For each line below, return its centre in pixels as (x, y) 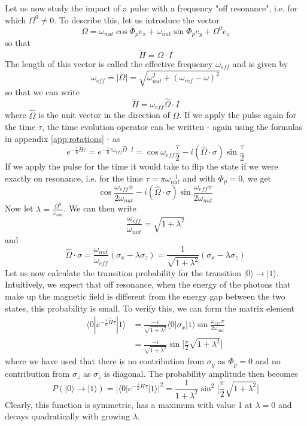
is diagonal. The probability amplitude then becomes (201, 373)
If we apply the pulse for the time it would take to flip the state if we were (142, 166)
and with (199, 178)
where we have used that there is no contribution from (105, 361)
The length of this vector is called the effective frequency (109, 63)
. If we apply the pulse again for (238, 115)
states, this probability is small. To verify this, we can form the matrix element (150, 308)
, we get (257, 178)
